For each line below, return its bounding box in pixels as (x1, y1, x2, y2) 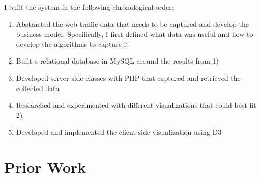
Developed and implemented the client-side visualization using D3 (16, 127, 222, 137)
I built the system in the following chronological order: (4, 2, 174, 12)
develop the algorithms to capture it (16, 38, 129, 49)
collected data (16, 82, 60, 93)
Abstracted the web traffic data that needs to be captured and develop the (16, 18, 249, 29)
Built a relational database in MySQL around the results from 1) (16, 55, 219, 66)
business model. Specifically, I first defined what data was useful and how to (16, 28, 253, 39)
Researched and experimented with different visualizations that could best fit (16, 100, 256, 110)
